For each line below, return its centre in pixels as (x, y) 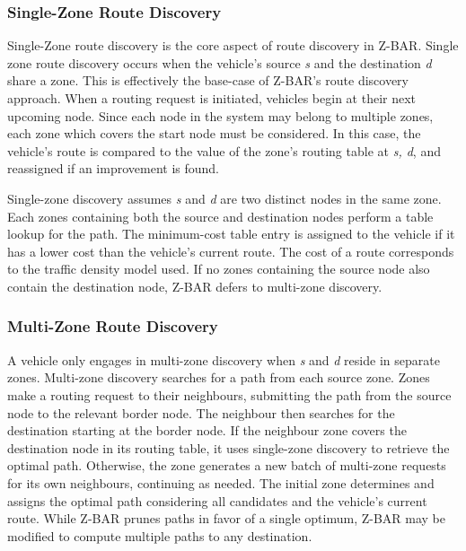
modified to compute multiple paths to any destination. (160, 535)
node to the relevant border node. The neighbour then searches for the (201, 412)
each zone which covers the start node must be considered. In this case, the (214, 133)
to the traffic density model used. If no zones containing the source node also (219, 269)
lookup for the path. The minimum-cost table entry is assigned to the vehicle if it (231, 234)
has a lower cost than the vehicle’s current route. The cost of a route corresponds (231, 251)
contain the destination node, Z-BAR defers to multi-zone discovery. (195, 286)
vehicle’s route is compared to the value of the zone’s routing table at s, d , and (224, 150)
